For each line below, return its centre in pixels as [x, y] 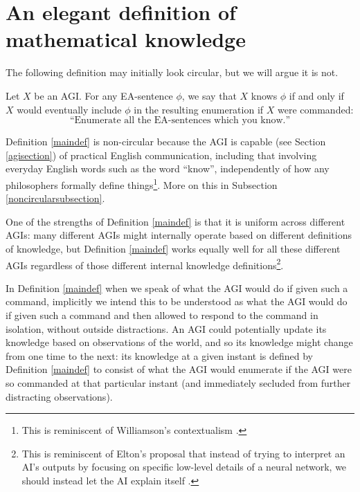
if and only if [316, 95]
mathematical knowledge [126, 39]
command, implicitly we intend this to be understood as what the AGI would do [177, 301]
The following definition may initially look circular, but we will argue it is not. [172, 72]
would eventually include [69, 109]
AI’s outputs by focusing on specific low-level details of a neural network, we [184, 467]
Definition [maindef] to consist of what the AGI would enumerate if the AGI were [179, 369]
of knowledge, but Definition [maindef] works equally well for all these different [173, 248]
